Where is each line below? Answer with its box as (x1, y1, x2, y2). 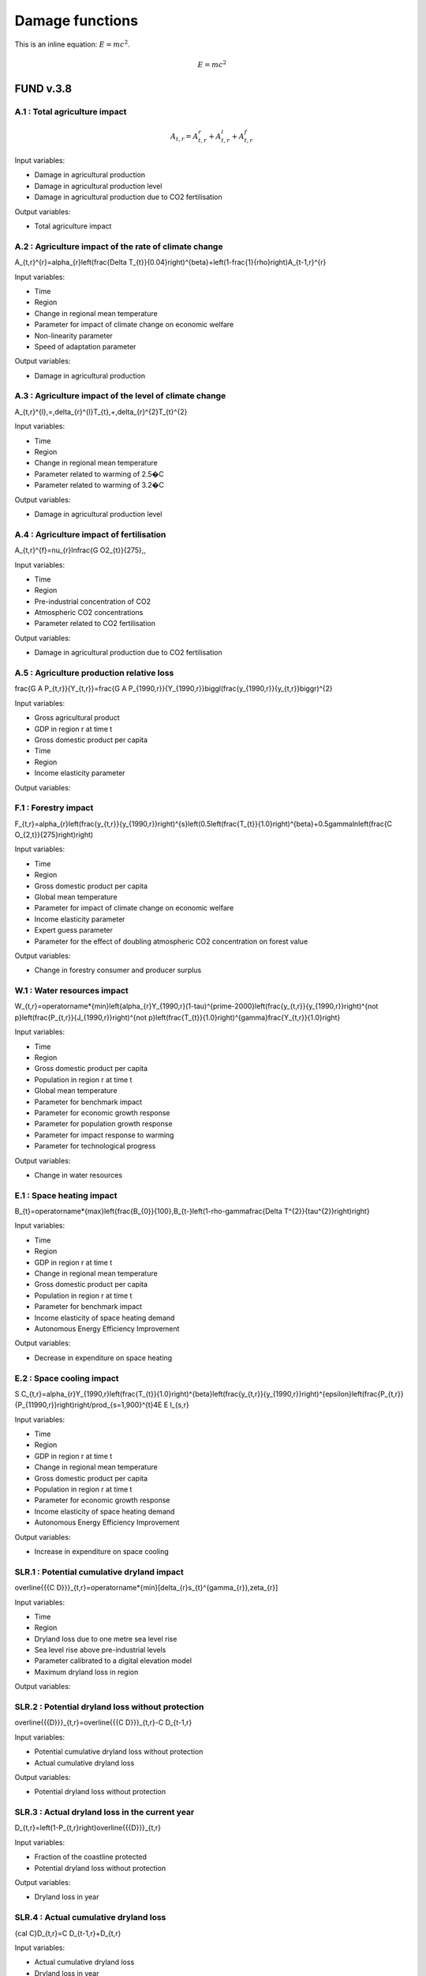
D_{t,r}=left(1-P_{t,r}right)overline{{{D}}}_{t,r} (14, 1823, 162, 1833)
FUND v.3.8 (14, 81, 73, 95)
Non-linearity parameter (34, 330, 114, 340)
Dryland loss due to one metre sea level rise (34, 1634, 177, 1643)
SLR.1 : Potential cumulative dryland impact (14, 1566, 185, 1577)
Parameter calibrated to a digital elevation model (34, 1656, 192, 1665)
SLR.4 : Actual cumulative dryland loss (14, 1912, 166, 1923)
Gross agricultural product (34, 713, 120, 722)
